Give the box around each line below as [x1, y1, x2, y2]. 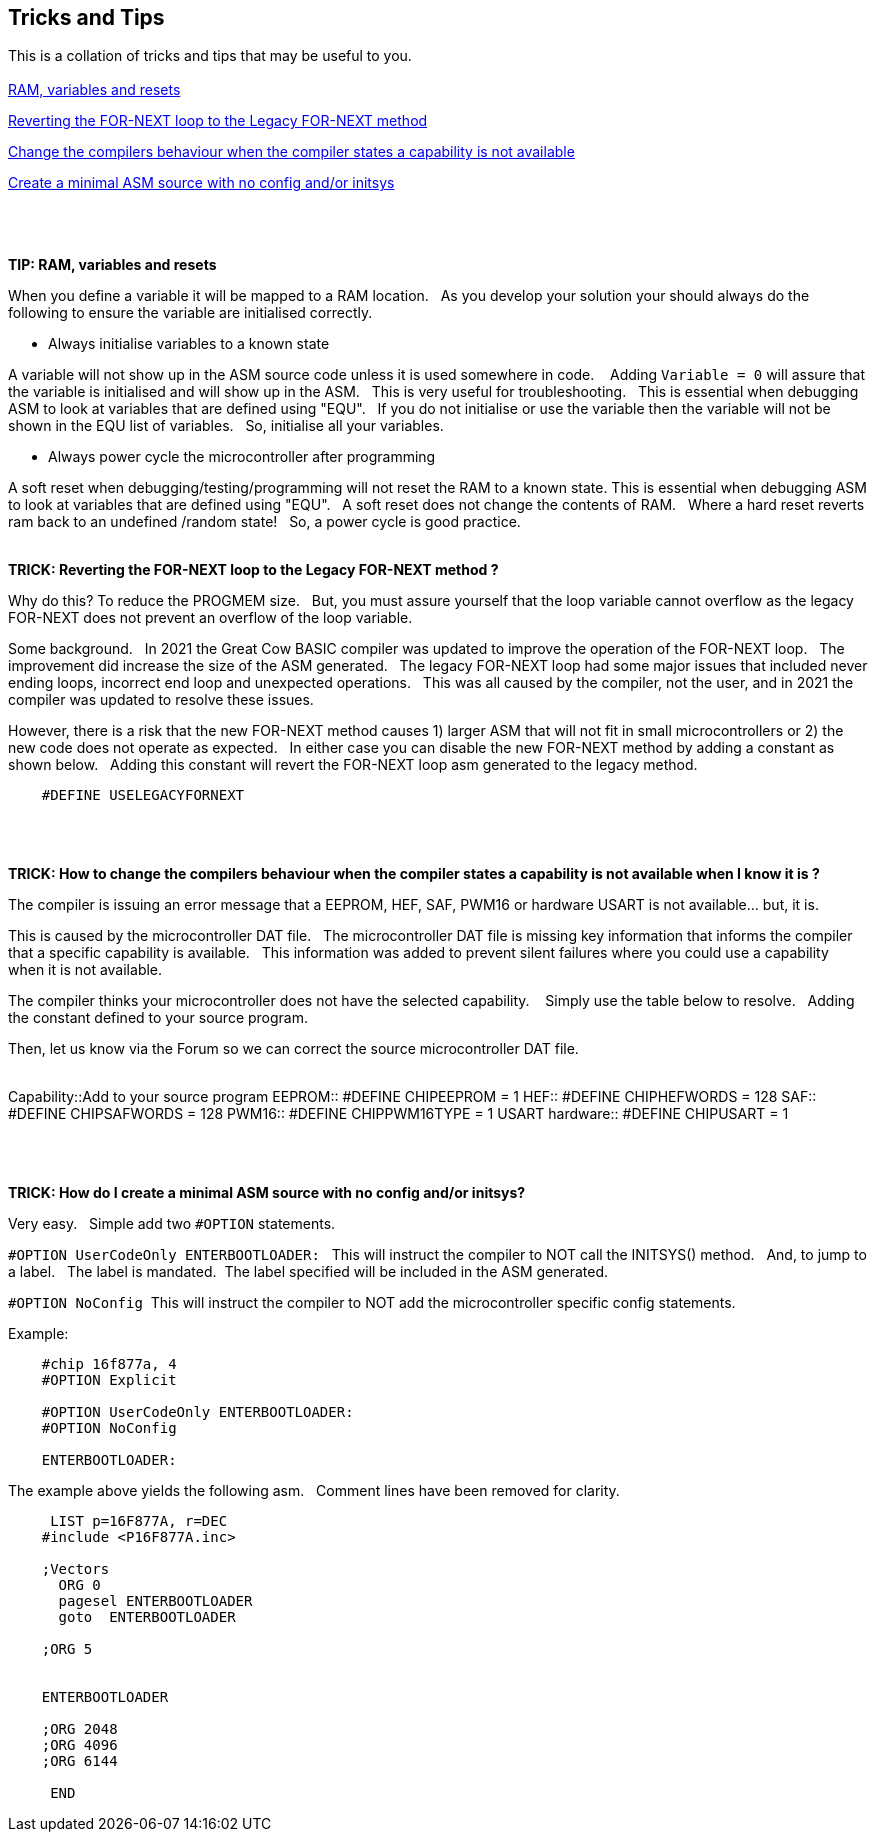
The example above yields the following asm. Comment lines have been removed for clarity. [8, 1482, 620, 1500]
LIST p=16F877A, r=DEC [50, 1513, 228, 1530]
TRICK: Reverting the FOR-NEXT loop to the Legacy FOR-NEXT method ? [8, 561, 499, 579]
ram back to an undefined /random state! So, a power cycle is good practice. [8, 513, 521, 531]
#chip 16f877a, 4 [41, 1356, 177, 1373]
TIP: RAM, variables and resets [8, 256, 217, 274]
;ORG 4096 [41, 1737, 118, 1754]
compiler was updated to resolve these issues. [8, 691, 314, 709]
